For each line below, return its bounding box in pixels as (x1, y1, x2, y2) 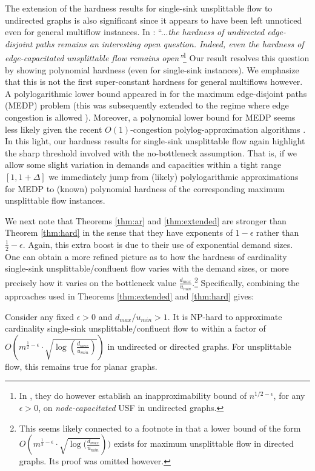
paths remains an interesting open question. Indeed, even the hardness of (35, 37, 304, 50)
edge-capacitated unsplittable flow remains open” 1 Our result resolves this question (5, 50, 310, 64)
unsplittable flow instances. (5, 194, 105, 207)
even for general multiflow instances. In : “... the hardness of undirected (5, 25, 265, 38)
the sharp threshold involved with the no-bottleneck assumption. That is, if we (5, 146, 297, 159)
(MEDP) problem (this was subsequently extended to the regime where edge (5, 99, 289, 112)
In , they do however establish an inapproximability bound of (19, 389, 247, 402)
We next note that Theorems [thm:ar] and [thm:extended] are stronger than (5, 214, 287, 227)
